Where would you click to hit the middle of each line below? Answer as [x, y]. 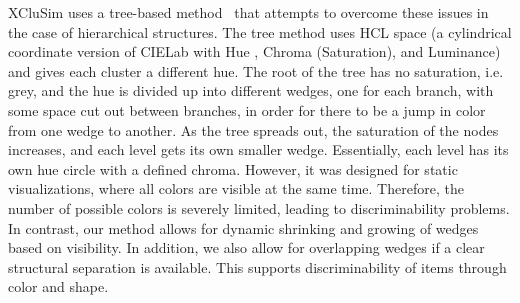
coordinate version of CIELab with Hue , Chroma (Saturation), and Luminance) [254, 51]
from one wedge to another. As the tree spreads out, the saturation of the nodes [253, 129]
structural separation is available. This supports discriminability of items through [257, 266]
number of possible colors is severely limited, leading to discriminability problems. [259, 207]
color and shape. [58, 286]
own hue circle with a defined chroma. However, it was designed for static [233, 168]
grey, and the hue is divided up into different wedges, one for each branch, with [251, 90]
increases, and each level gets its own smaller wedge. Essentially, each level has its [258, 149]
